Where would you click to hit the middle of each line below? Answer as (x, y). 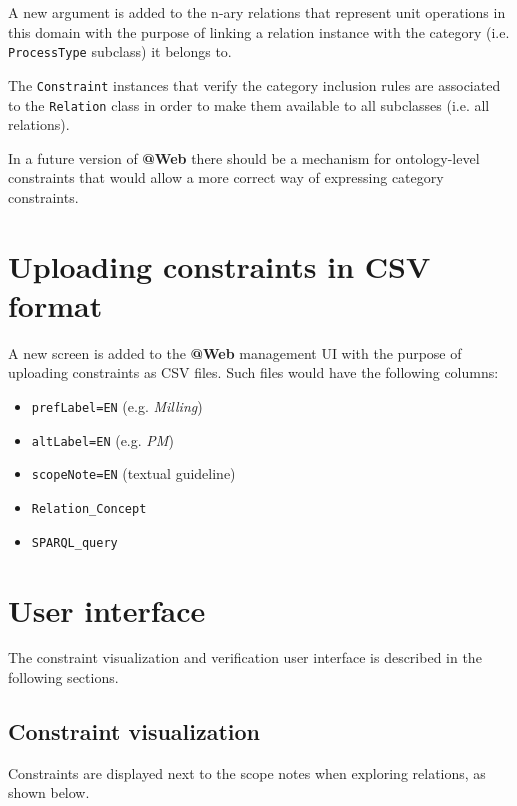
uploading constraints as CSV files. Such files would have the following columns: (253, 372)
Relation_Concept (89, 509)
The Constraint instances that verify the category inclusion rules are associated (254, 84)
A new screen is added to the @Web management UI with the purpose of (235, 352)
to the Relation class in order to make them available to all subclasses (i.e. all (249, 104)
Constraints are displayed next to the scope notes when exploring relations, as (247, 772)
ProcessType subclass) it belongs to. (120, 51)
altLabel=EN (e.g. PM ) (102, 439)
